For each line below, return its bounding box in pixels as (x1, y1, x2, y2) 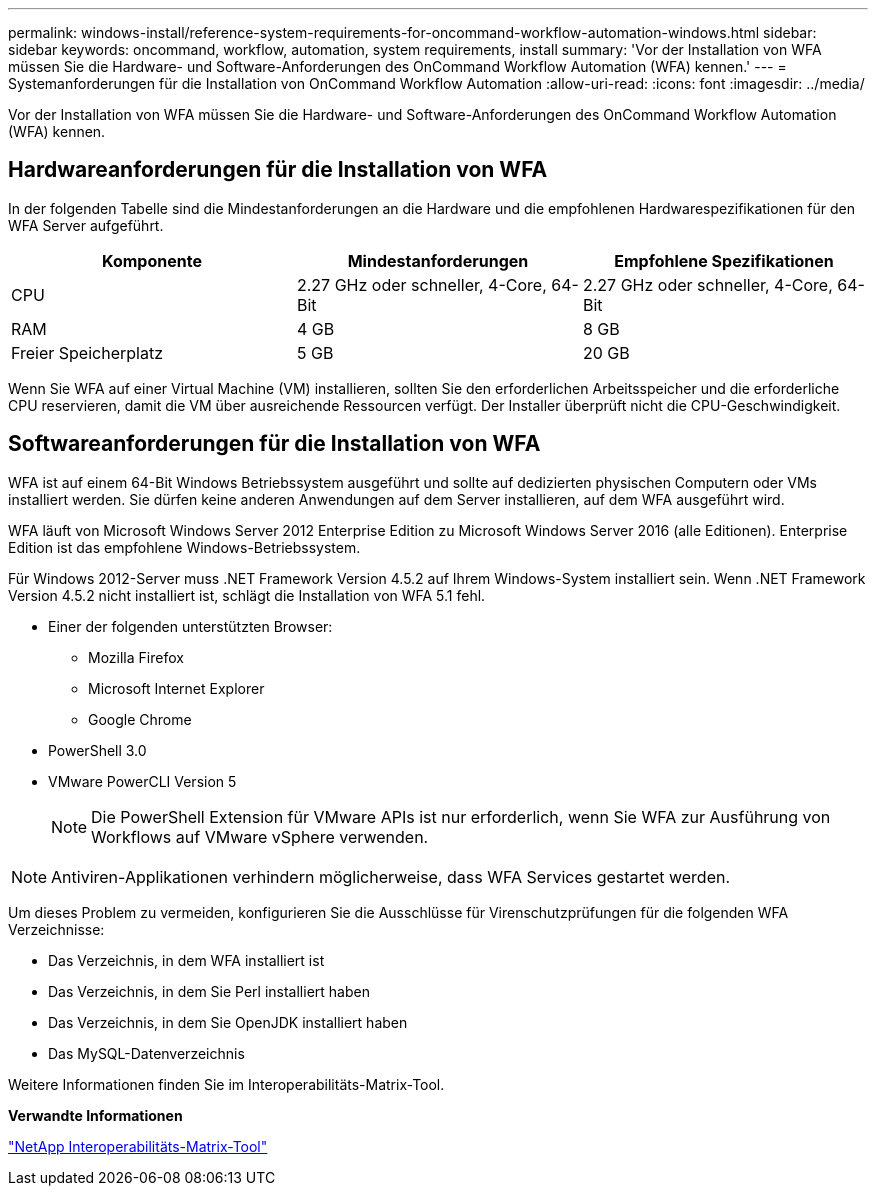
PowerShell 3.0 (48, 741, 147, 759)
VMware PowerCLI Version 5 (48, 772, 237, 790)
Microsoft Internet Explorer (88, 679, 265, 697)
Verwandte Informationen (8, 1106, 183, 1124)
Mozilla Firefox (88, 648, 184, 666)
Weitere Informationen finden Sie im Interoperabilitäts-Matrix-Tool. (8, 1075, 445, 1093)
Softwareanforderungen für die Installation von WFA (8, 431, 541, 457)
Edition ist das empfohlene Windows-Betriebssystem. (8, 538, 361, 556)
